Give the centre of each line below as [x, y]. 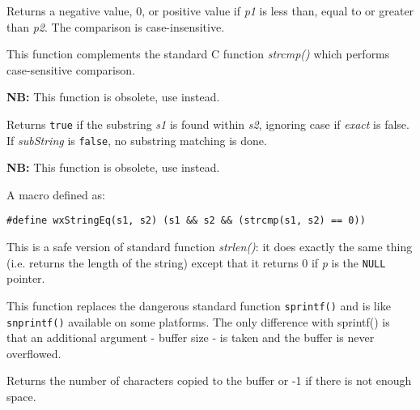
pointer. [26, 278]
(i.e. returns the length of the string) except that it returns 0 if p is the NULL [196, 262]
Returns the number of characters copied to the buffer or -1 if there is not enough [209, 380]
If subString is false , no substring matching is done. [137, 140]
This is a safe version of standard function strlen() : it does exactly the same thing [210, 247]
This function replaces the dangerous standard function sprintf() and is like [199, 305]
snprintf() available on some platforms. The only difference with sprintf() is [198, 321]
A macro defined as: [56, 194]
